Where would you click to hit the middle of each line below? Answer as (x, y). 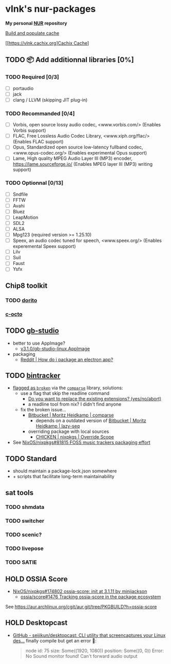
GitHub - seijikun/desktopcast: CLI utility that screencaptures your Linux (89, 635)
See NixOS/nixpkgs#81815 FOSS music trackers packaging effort (81, 443)
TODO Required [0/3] (32, 77)
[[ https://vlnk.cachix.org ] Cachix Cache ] (47, 43)
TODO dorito (21, 300)
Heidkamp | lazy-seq (58, 426)
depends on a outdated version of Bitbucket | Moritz (91, 421)
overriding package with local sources (69, 431)
